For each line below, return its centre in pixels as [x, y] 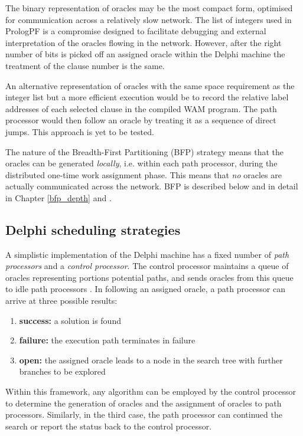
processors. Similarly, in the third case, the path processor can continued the [144, 414]
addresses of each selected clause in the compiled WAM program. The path [141, 108]
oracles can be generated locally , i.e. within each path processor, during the [141, 163]
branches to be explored [62, 371]
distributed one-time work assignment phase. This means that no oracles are [144, 174]
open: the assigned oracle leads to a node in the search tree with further [151, 360]
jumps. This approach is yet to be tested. [80, 131]
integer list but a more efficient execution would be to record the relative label [147, 97]
